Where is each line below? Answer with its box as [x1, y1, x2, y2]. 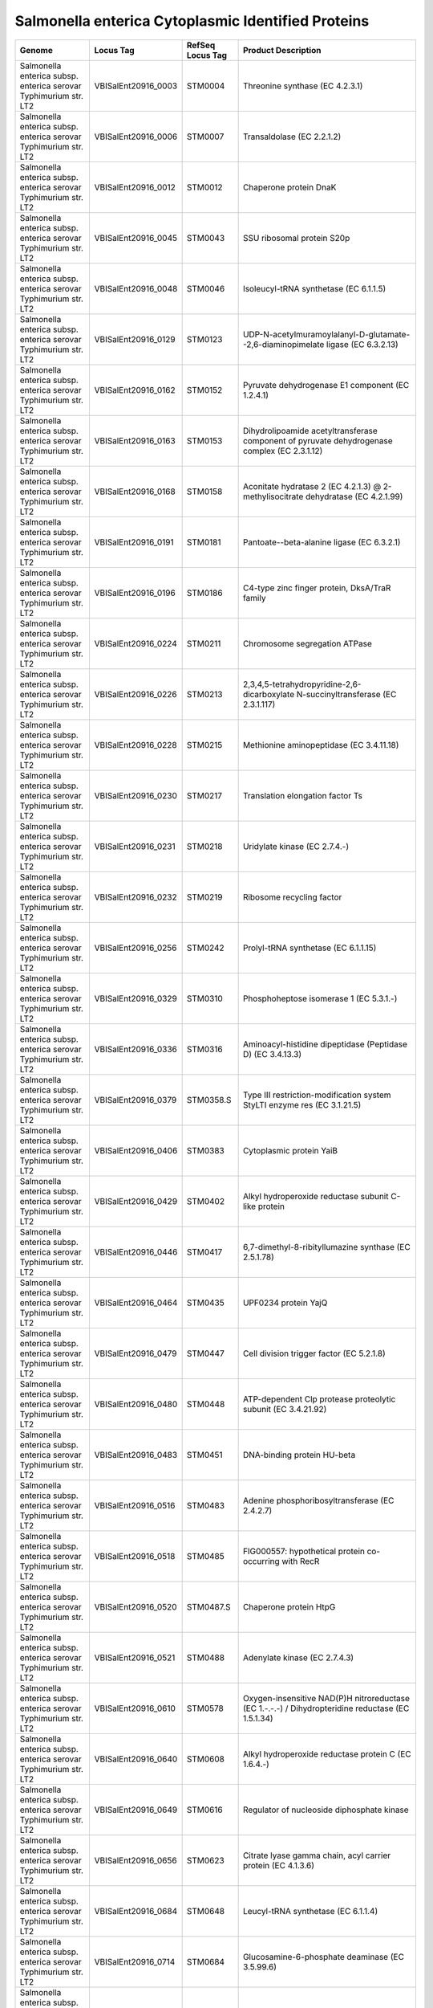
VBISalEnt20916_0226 [94, 688, 177, 700]
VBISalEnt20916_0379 [94, 1094, 177, 1105]
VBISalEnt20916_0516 [94, 1500, 176, 1511]
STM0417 [186, 1246, 223, 1257]
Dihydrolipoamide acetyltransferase [242, 425, 378, 436]
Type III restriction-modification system [242, 1089, 392, 1100]
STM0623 [186, 1855, 225, 1866]
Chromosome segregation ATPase [242, 638, 372, 649]
